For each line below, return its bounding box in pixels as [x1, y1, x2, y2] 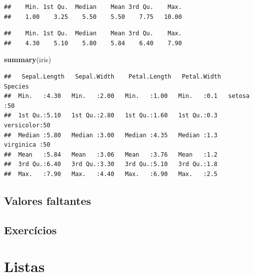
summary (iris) [4, 54, 51, 65]
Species [4, 83, 29, 90]
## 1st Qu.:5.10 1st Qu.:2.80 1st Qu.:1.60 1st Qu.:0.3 [4, 112, 218, 119]
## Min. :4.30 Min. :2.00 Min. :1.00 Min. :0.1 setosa [4, 92, 250, 100]
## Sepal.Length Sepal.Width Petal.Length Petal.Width [4, 73, 221, 80]
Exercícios [4, 222, 57, 237]
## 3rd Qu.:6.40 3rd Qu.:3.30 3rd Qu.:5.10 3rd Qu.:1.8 [4, 161, 218, 168]
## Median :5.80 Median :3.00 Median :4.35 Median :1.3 [4, 131, 218, 139]
